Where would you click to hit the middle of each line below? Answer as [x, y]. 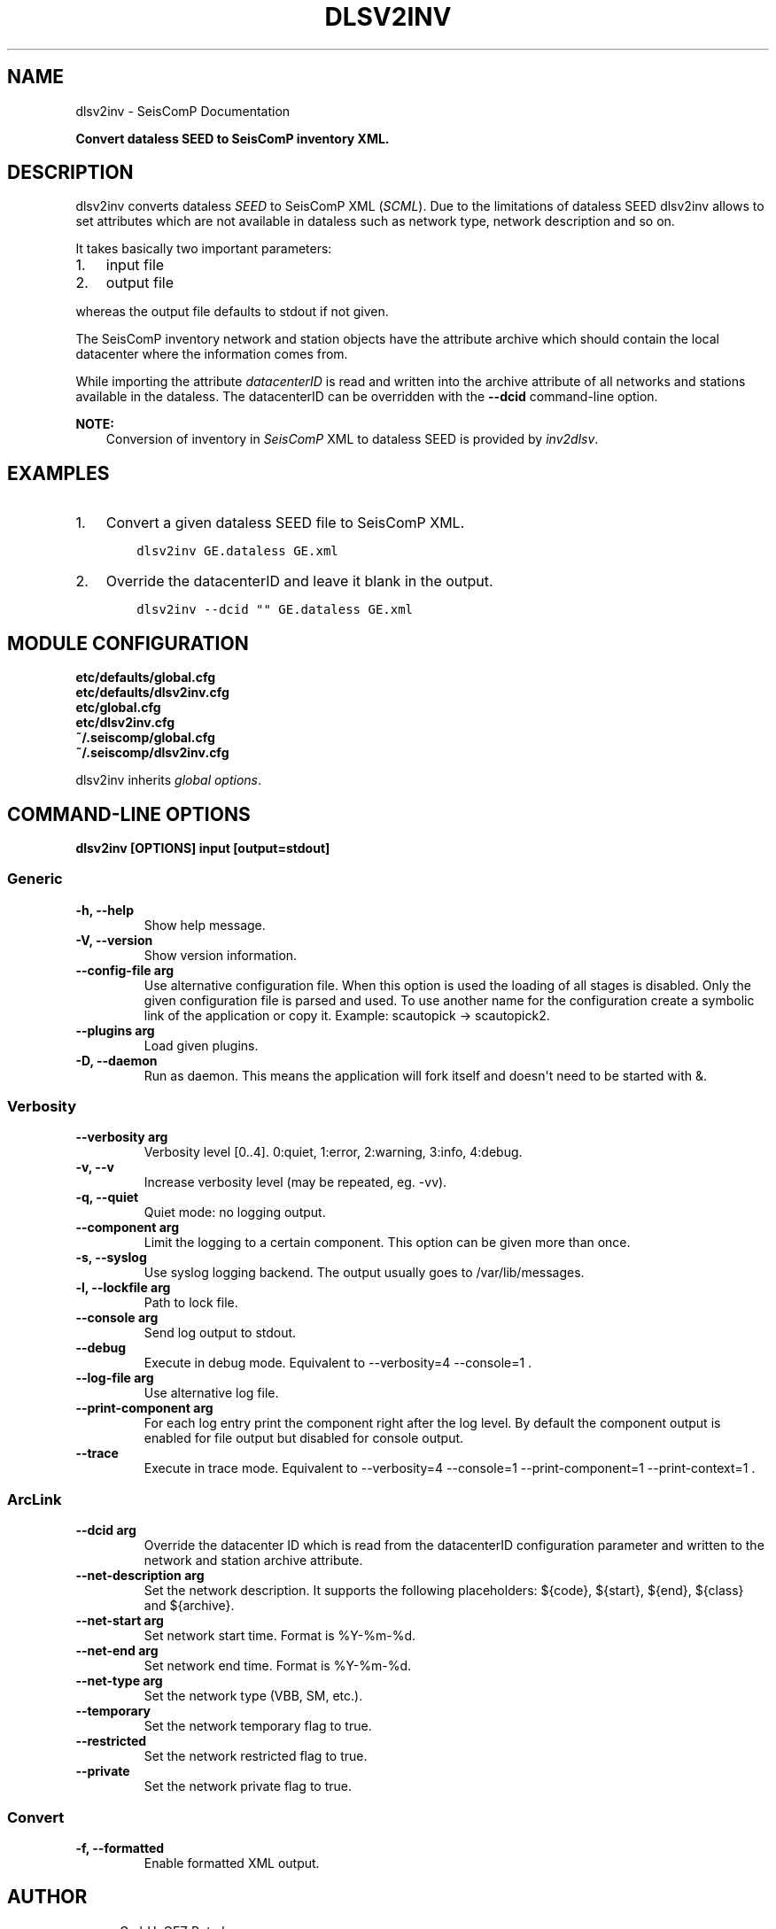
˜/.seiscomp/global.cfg [145, 738]
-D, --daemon [116, 1060]
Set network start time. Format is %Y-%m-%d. [279, 1636]
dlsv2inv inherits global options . [169, 780]
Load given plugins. [201, 1045]
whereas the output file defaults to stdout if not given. [232, 312]
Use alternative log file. [211, 1393]
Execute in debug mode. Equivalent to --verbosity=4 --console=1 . [338, 1363]
